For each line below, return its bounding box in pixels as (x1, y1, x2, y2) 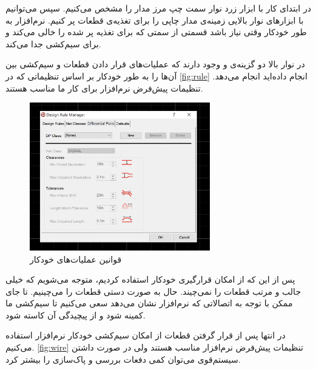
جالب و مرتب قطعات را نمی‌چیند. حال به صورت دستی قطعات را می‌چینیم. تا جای (5, 284, 301, 297)
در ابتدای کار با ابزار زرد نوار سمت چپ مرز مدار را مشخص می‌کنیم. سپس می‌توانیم (5, 2, 311, 14)
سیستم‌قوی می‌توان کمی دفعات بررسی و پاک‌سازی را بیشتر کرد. (5, 352, 241, 365)
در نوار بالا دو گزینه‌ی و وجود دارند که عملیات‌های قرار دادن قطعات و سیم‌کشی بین (5, 58, 305, 70)
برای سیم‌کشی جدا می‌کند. (5, 37, 101, 50)
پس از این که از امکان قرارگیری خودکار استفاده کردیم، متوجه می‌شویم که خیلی (5, 273, 295, 286)
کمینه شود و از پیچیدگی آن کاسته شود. (5, 308, 146, 321)
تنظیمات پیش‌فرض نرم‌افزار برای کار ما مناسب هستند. (5, 81, 203, 94)
